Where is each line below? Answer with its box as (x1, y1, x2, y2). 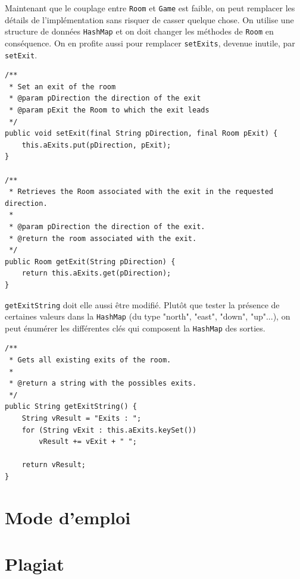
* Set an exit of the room (9, 82, 116, 91)
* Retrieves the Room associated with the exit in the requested (9, 187, 274, 196)
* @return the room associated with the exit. (9, 234, 197, 243)
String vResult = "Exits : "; (21, 414, 142, 423)
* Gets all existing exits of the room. (9, 356, 171, 365)
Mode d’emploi (5, 505, 131, 529)
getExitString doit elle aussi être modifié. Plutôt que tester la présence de (5, 298, 280, 311)
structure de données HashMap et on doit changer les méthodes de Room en (5, 25, 274, 37)
